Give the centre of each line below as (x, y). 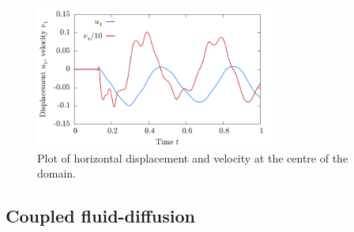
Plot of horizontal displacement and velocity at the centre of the (193, 157)
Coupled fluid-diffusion (100, 216)
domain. (57, 173)
